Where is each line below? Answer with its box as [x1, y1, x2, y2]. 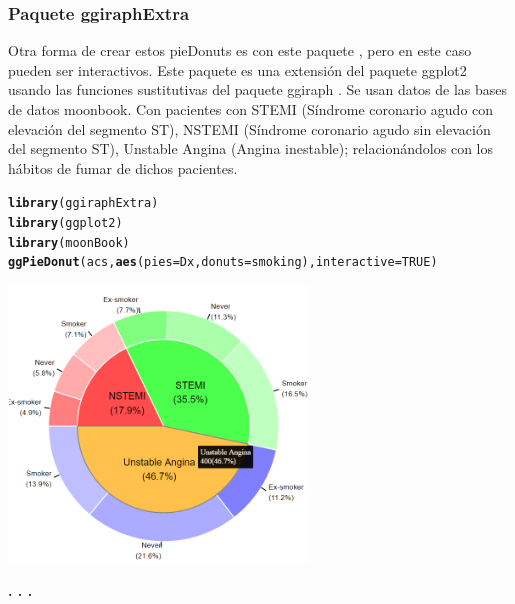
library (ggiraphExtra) [8, 196, 159, 211]
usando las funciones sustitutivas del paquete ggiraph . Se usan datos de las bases [8, 79, 508, 100]
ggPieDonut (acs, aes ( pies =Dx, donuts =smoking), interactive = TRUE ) [8, 255, 438, 270]
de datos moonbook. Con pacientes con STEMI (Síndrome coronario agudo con [8, 99, 494, 119]
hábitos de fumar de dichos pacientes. [8, 157, 238, 178]
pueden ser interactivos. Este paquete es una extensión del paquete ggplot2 [8, 59, 467, 80]
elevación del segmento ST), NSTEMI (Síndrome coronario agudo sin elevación [8, 118, 491, 139]
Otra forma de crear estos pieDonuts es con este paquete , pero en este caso [8, 40, 472, 61]
